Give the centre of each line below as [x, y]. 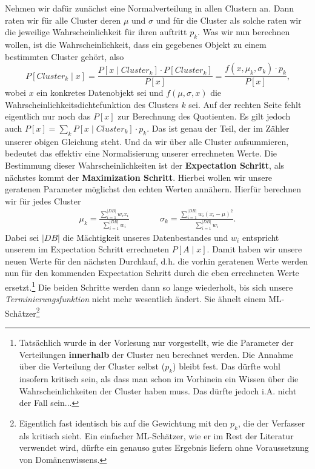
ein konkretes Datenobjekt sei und [100, 93]
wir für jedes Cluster [43, 201]
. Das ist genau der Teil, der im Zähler [218, 128]
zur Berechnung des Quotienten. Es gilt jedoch [204, 116]
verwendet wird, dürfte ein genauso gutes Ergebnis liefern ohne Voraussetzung [164, 447]
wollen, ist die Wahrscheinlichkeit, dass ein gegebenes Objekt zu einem [136, 44]
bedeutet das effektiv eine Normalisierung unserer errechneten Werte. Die [141, 153]
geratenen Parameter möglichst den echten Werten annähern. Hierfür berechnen [153, 189]
